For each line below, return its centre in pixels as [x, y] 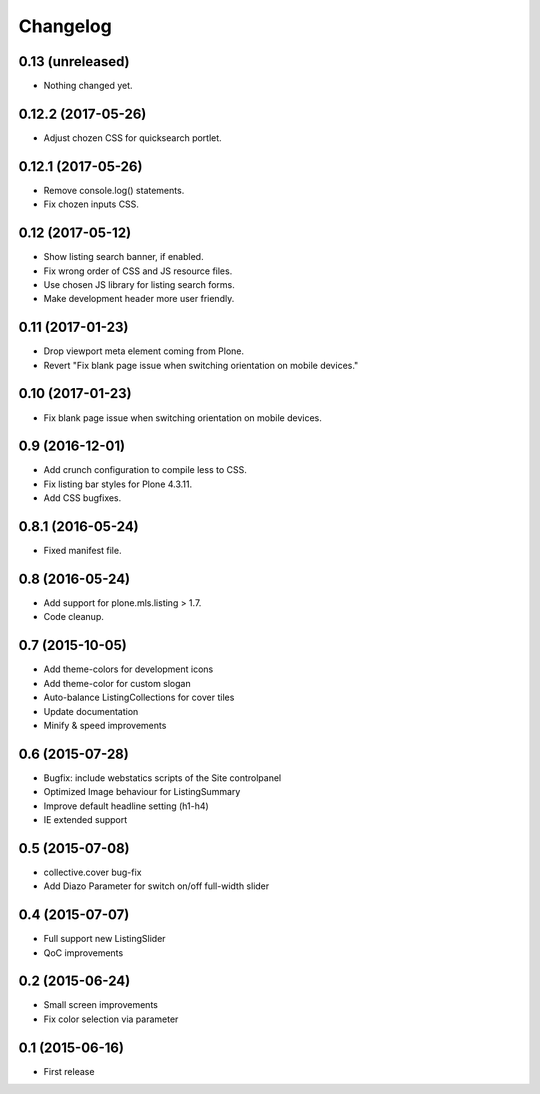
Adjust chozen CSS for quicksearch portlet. [132, 137]
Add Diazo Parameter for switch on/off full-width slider [156, 886]
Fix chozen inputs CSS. [91, 204]
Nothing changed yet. [88, 86]
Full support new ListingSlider [104, 939]
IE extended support [85, 819]
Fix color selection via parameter [111, 1019]
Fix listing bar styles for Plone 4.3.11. [118, 484]
